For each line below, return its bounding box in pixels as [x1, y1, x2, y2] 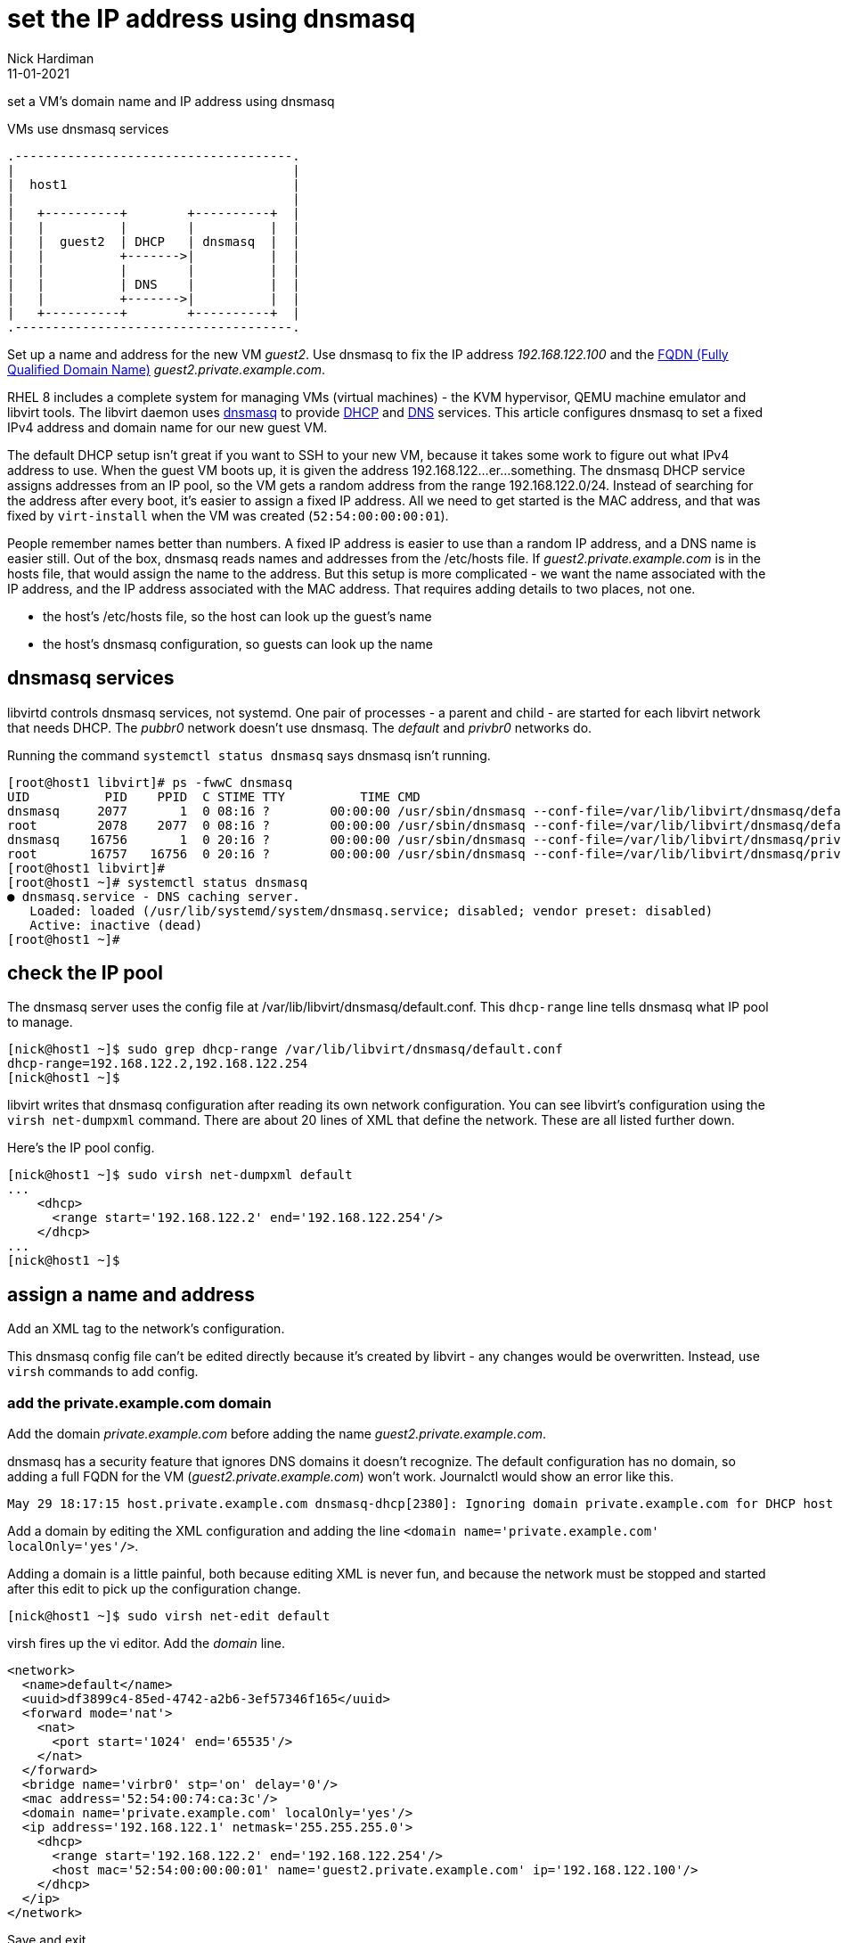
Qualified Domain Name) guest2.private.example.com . [7, 361, 326, 377]
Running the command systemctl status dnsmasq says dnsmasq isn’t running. [7, 747, 491, 763]
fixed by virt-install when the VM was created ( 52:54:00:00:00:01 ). [7, 507, 449, 523]
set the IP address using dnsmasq [7, 4, 416, 34]
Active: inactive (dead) [29, 917, 203, 932]
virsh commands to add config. [7, 1364, 199, 1380]
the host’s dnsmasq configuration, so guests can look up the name [43, 635, 433, 652]
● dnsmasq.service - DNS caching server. [7, 889, 300, 904]
